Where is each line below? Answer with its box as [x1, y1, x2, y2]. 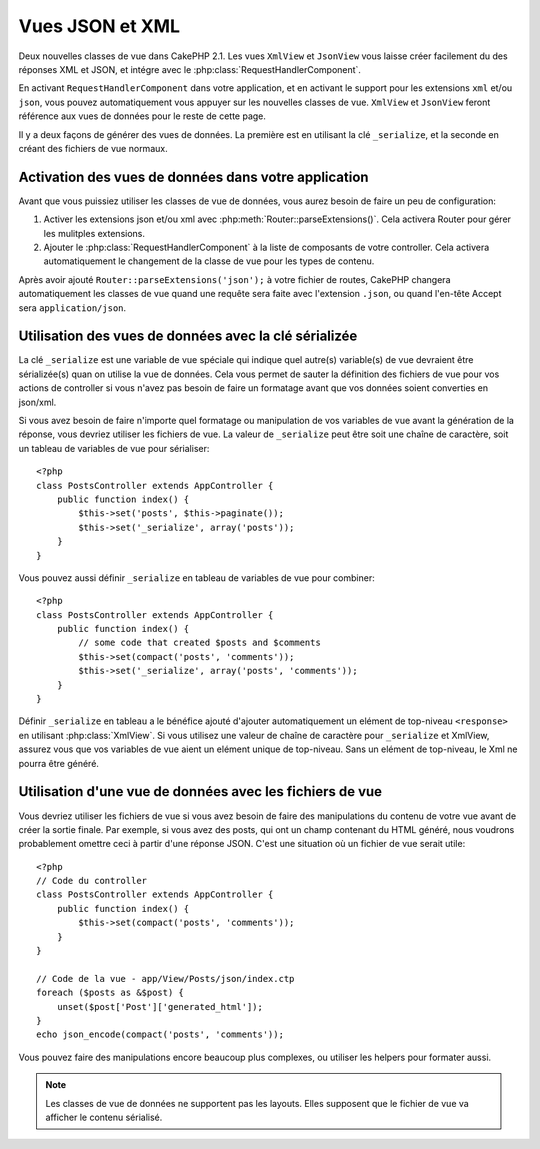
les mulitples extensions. [43, 227, 145, 239]
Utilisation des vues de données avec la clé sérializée [18, 328, 358, 345]
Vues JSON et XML [18, 15, 180, 37]
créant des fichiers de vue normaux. [18, 142, 169, 154]
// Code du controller [36, 875, 148, 887]
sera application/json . [18, 301, 127, 314]
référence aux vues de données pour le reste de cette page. [18, 110, 267, 122]
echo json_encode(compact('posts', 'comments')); [36, 1029, 285, 1040]
